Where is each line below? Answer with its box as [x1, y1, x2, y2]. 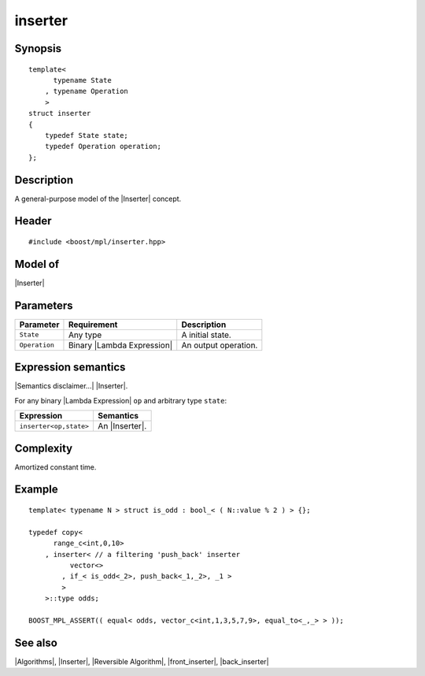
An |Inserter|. [98, 421, 147, 432]
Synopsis [14, 42, 62, 55]
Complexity [14, 441, 73, 455]
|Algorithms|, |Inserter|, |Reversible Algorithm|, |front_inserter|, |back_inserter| [14, 656, 269, 666]
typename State [53, 76, 112, 84]
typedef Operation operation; [44, 142, 161, 151]
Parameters [14, 299, 73, 312]
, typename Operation [44, 87, 129, 96]
